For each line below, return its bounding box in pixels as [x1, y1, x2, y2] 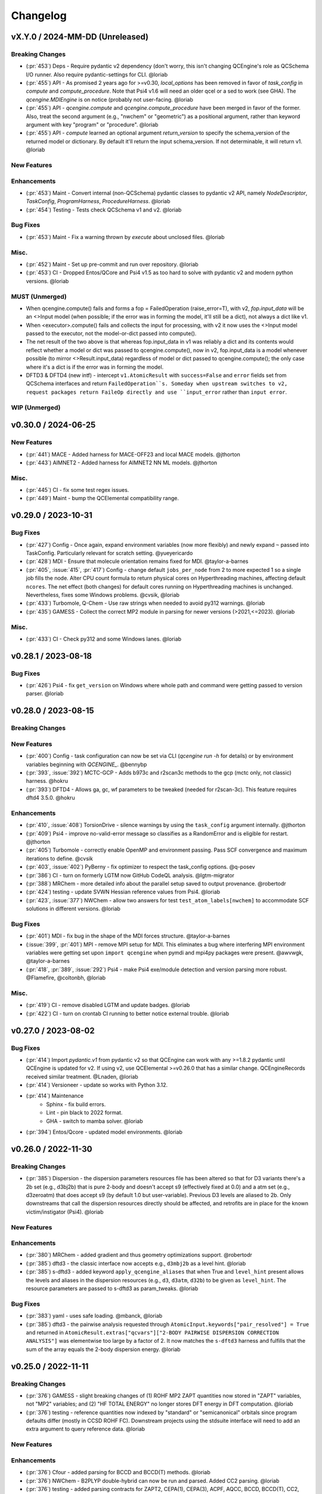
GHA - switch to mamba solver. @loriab [46, 1118, 143, 1125]
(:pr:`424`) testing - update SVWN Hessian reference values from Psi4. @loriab [26, 888, 221, 896]
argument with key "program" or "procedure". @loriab [26, 121, 159, 128]
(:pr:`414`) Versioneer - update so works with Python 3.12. [26, 1082, 168, 1089]
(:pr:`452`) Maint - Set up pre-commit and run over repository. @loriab [26, 261, 199, 268]
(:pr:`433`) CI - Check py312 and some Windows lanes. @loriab [26, 635, 182, 642]
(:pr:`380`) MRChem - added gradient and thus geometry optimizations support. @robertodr [26, 1251, 253, 1259]
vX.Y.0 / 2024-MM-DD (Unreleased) [11, 32, 149, 42]
